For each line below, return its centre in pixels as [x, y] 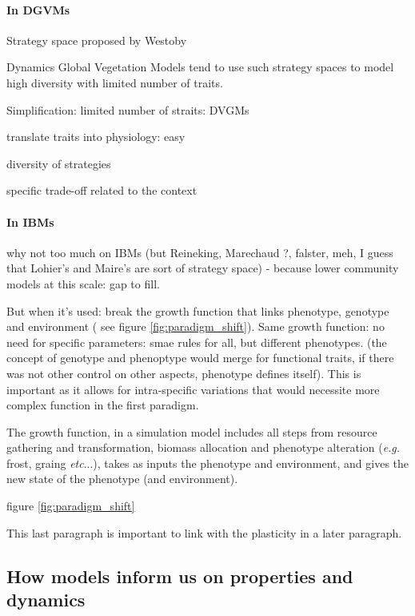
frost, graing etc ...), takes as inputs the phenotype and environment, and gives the [208, 463]
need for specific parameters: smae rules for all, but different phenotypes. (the [197, 342]
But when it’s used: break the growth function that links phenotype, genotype [198, 310]
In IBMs [30, 221]
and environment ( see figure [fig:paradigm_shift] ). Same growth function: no [196, 326]
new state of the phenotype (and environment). [122, 479]
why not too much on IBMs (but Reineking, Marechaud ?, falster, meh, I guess [200, 252]
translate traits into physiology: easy [96, 137]
